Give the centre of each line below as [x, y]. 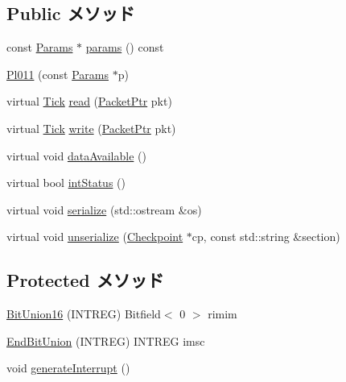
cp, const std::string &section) [266, 237]
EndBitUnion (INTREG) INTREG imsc [106, 340]
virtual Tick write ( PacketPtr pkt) [91, 128]
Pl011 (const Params [58, 74]
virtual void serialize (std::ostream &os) [104, 209]
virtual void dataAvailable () [76, 155]
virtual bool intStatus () [66, 183]
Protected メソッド [85, 280]
